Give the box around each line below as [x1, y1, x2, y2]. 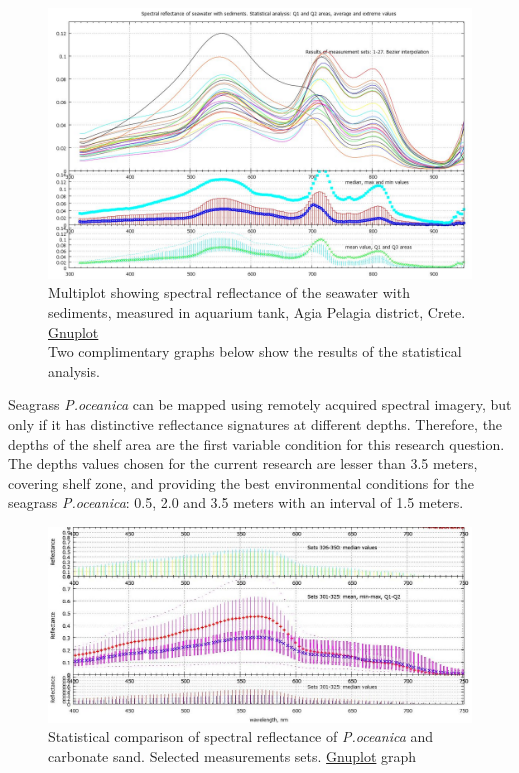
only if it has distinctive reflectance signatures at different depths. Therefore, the [8, 413, 503, 434]
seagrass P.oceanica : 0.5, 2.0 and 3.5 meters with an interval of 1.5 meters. [8, 492, 464, 513]
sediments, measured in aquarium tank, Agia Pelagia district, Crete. [48, 301, 466, 322]
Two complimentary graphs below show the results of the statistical [48, 341, 462, 362]
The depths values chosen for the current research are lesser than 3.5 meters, [8, 453, 478, 474]
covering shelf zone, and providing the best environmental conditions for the [8, 472, 474, 493]
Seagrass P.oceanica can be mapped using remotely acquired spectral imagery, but [8, 394, 512, 415]
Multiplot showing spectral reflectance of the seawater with [48, 282, 410, 303]
